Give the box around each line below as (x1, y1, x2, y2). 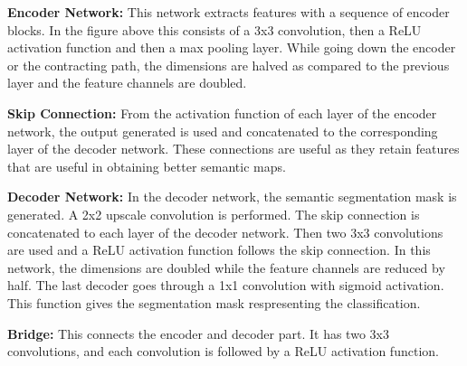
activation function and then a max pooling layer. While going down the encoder (7, 38, 456, 57)
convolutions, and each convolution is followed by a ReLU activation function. (7, 342, 439, 361)
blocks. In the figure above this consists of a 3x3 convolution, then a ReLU (7, 20, 422, 39)
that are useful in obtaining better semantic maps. (7, 156, 286, 175)
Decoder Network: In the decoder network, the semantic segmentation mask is (7, 187, 457, 206)
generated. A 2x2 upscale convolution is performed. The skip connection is (7, 204, 420, 223)
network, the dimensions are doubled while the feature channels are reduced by (7, 258, 445, 277)
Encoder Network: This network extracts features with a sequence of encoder (7, 3, 450, 21)
